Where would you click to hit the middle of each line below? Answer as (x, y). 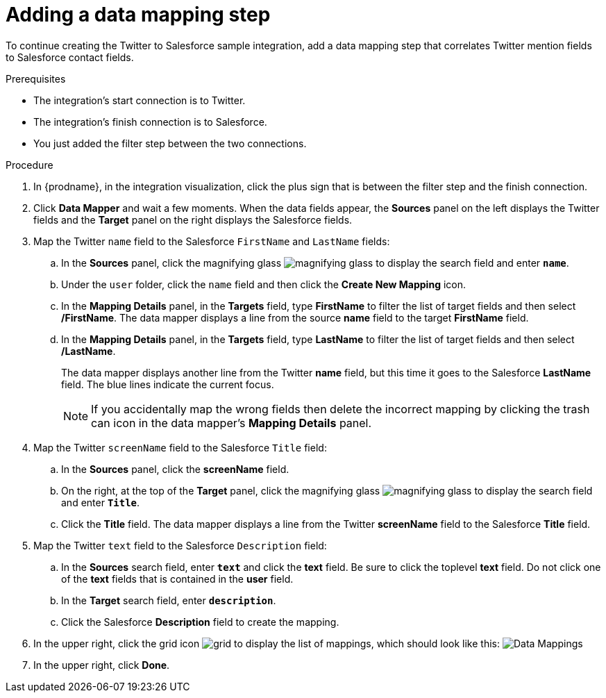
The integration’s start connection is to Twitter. (140, 100)
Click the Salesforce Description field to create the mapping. (200, 622)
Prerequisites (36, 78)
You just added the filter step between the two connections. (170, 143)
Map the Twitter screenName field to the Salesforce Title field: (180, 447)
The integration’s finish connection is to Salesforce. (150, 122)
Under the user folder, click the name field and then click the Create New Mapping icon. (264, 284)
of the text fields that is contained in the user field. (177, 579)
